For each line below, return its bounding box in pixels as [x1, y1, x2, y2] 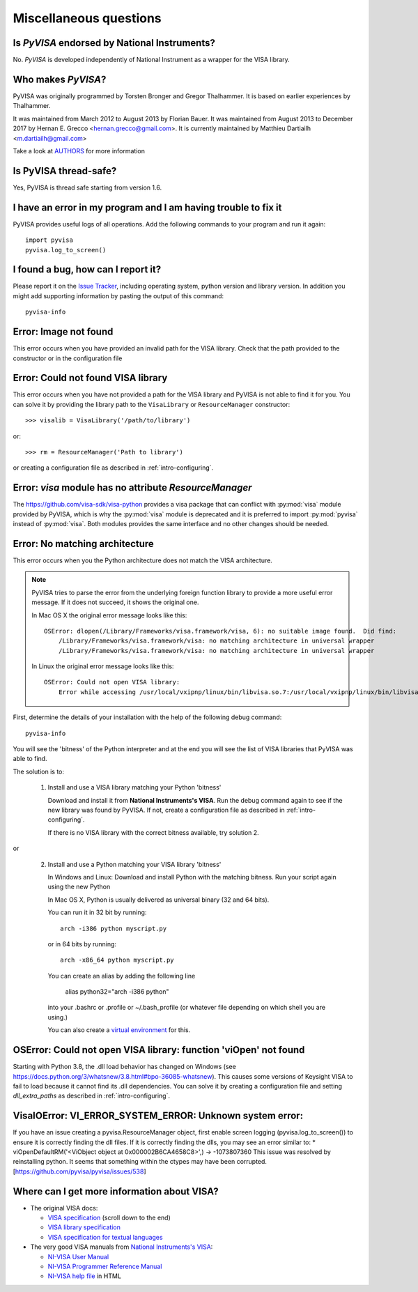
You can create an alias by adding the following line [47, 971, 196, 980]
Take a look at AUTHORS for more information [13, 146, 146, 155]
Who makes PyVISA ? [13, 73, 107, 85]
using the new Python [47, 882, 111, 891]
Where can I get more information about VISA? [13, 1185, 219, 1197]
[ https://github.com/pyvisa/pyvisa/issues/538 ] [13, 1167, 146, 1176]
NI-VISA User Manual [47, 1252, 109, 1261]
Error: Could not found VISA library [13, 372, 168, 384]
